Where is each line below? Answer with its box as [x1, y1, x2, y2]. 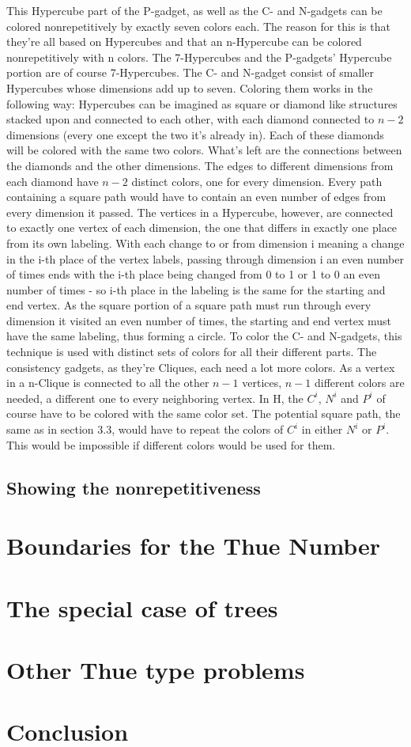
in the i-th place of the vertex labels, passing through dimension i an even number [6, 250, 404, 267]
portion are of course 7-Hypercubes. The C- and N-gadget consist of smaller [6, 64, 374, 81]
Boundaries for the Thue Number [6, 529, 381, 562]
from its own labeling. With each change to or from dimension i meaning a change [6, 234, 405, 251]
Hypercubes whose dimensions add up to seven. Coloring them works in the [6, 79, 373, 96]
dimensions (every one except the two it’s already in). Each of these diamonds [6, 126, 384, 142]
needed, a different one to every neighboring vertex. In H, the [6, 389, 304, 406]
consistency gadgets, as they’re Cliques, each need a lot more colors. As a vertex [6, 358, 395, 375]
